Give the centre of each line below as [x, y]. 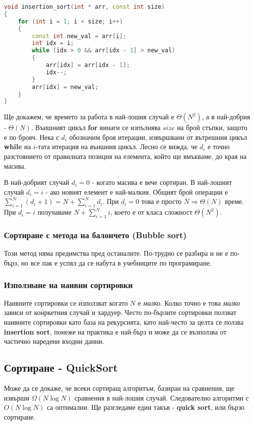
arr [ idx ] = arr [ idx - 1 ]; [88, 65]
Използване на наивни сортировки [68, 284]
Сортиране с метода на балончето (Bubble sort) [95, 235]
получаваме [54, 212]
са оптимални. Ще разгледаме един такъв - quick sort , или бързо [146, 407]
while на [18, 146]
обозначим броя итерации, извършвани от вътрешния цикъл [158, 137]
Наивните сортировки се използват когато [66, 302]
